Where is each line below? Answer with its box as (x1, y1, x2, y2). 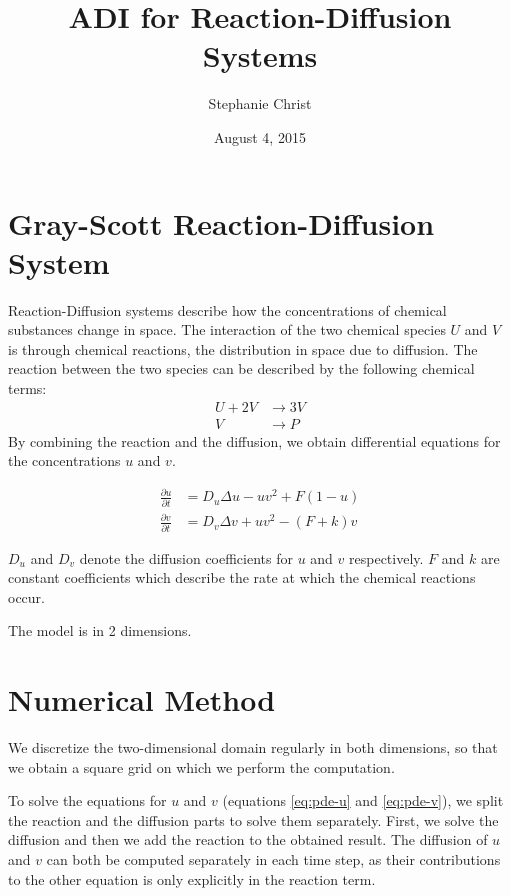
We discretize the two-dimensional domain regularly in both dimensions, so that (8, 737, 498, 758)
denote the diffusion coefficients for (79, 547, 293, 568)
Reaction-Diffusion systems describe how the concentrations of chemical (8, 299, 447, 320)
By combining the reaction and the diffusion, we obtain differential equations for (8, 430, 501, 451)
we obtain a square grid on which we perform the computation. (8, 756, 395, 777)
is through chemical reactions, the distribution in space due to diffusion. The (8, 338, 478, 359)
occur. (8, 586, 45, 607)
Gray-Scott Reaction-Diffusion (8, 202, 435, 243)
